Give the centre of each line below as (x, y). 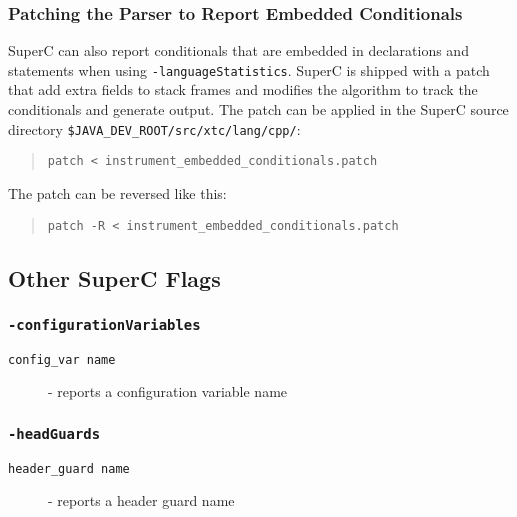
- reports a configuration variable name (168, 391)
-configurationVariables (104, 324)
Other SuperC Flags (114, 277)
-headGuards (54, 433)
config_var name (62, 359)
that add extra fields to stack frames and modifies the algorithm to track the (243, 89)
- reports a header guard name (141, 500)
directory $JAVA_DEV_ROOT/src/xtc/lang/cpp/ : (154, 128)
